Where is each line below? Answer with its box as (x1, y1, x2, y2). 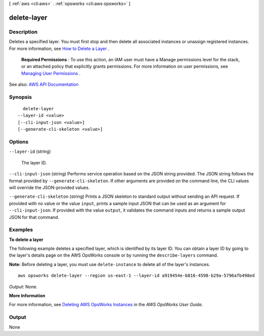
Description (9, 28, 38, 35)
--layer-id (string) (9, 148, 51, 154)
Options (9, 139, 29, 145)
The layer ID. (21, 160, 47, 166)
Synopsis (9, 94, 32, 100)
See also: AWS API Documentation (9, 81, 79, 88)
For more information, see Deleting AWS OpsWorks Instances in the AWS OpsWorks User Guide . (9, 302, 203, 308)
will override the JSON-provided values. (9, 184, 90, 191)
